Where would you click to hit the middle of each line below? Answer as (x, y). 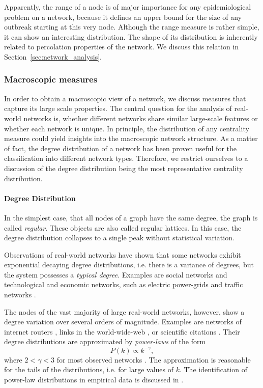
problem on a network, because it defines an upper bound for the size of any (123, 17)
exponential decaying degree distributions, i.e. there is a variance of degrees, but (129, 265)
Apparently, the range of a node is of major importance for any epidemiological (128, 7)
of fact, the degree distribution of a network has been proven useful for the (121, 148)
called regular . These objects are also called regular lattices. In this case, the (123, 227)
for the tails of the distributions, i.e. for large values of (89, 369)
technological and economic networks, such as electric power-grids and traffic (124, 284)
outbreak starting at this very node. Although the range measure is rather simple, (132, 27)
